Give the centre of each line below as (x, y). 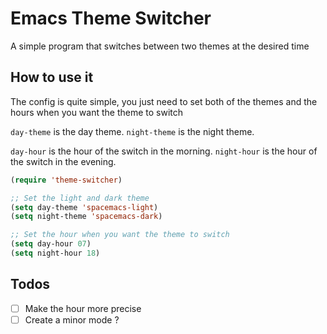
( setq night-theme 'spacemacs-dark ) (86, 217)
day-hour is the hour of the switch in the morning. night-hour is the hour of (164, 151)
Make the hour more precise (83, 308)
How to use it (52, 77)
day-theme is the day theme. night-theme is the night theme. (132, 131)
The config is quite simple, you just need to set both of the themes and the (164, 101)
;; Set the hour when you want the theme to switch (120, 235)
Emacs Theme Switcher (111, 18)
